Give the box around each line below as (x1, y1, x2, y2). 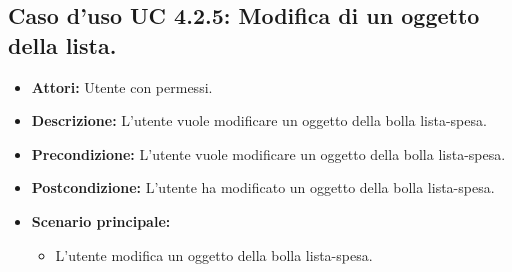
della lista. (8, 29, 117, 60)
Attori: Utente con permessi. (31, 76, 213, 97)
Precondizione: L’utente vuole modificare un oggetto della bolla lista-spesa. (31, 143, 506, 164)
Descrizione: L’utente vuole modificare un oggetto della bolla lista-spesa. (31, 110, 487, 131)
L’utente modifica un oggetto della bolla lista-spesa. (55, 244, 373, 265)
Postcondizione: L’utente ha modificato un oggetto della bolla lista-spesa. (31, 177, 495, 198)
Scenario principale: (31, 210, 171, 231)
